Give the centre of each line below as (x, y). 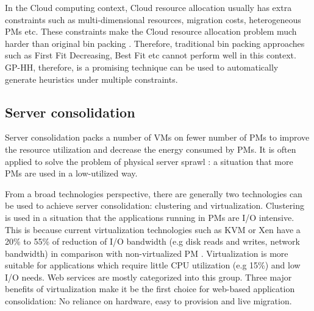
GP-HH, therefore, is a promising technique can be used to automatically (142, 67)
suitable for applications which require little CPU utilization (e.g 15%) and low (153, 265)
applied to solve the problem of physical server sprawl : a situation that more (149, 161)
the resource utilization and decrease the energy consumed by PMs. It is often (151, 149)
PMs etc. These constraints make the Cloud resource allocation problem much (151, 31)
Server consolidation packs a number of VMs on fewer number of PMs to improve (157, 137)
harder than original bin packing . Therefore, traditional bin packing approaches (155, 43)
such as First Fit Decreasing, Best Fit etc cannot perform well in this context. (151, 55)
